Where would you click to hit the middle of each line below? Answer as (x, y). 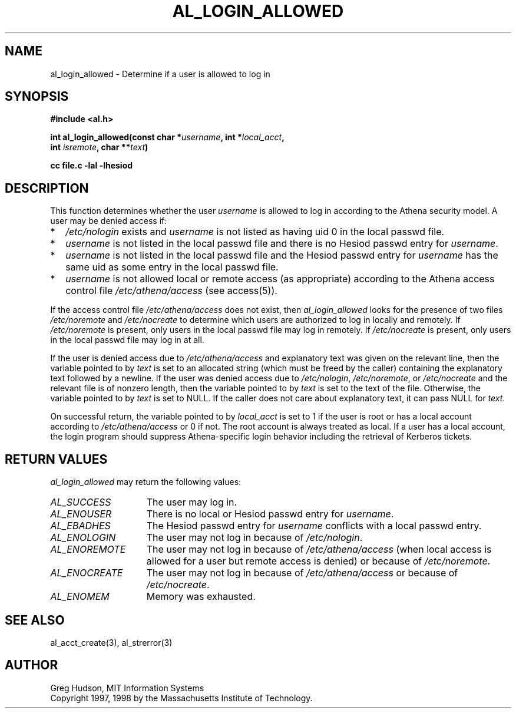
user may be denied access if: (109, 221)
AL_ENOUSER (81, 514)
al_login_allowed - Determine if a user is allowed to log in (160, 74)
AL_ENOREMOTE (88, 549)
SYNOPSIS (37, 97)
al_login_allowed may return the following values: (146, 482)
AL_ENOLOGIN (83, 538)
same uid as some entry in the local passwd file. (172, 267)
